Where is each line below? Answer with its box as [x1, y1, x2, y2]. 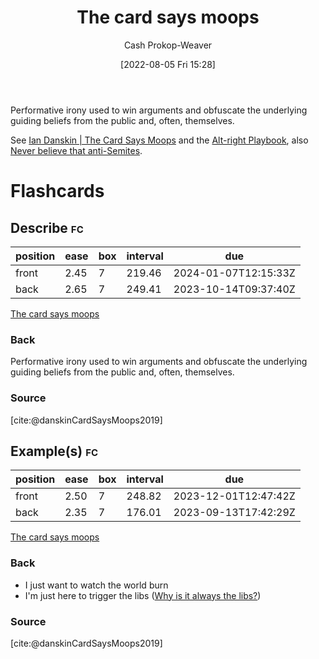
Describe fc [10, 219, 84, 236]
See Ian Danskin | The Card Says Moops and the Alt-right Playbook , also [10, 134, 309, 146]
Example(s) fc [10, 442, 99, 460]
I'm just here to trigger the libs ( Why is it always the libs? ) [24, 589, 262, 601]
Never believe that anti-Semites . [10, 144, 143, 156]
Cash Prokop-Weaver [123, 39, 213, 51]
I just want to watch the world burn [24, 579, 169, 591]
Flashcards [10, 180, 105, 203]
